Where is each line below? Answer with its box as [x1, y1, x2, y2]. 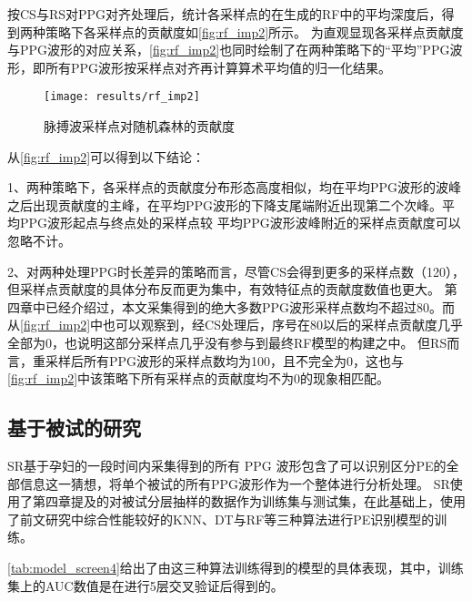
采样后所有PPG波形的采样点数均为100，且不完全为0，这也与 [45, 351, 405, 370]
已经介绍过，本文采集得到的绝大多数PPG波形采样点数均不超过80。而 [45, 297, 456, 316]
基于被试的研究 [7, 413, 141, 442]
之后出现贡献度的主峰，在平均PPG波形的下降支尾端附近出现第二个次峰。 [7, 195, 443, 214]
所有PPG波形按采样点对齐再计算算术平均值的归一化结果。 [45, 57, 392, 76]
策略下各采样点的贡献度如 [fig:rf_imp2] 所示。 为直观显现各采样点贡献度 [45, 22, 464, 41]
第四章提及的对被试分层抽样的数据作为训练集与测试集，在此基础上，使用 [32, 492, 466, 511]
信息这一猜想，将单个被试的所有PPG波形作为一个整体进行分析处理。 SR [19, 474, 450, 493]
